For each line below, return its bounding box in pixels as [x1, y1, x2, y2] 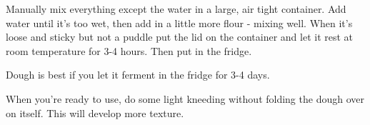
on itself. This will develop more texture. [6, 105, 184, 120]
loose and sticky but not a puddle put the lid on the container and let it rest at [6, 29, 354, 44]
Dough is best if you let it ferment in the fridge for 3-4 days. [6, 67, 270, 82]
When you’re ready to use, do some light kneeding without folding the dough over [6, 91, 364, 106]
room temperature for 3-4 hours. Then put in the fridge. [6, 43, 252, 58]
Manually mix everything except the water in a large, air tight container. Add [6, 1, 346, 16]
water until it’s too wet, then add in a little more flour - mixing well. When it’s [6, 15, 353, 30]
